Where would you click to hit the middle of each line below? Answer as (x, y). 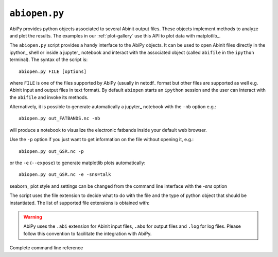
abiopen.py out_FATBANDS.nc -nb (59, 118)
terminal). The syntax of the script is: (48, 60)
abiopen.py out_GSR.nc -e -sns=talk (65, 175)
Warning (33, 217)
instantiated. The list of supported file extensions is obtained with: (79, 203)
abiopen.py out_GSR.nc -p (51, 151)
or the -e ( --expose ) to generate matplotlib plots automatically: (77, 163)
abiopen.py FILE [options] (53, 71)
